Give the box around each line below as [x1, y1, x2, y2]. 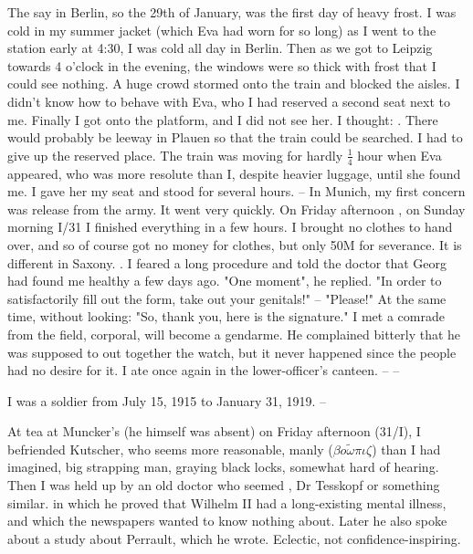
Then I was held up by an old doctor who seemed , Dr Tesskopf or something [7, 476, 440, 495]
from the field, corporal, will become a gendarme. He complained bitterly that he [7, 324, 461, 343]
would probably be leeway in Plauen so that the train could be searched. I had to [7, 128, 463, 147]
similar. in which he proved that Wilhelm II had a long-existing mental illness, [7, 493, 447, 512]
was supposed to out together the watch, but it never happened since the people [7, 342, 457, 361]
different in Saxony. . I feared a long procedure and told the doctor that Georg [7, 253, 447, 272]
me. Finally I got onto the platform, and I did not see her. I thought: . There [7, 110, 438, 129]
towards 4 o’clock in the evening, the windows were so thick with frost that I [7, 56, 436, 75]
